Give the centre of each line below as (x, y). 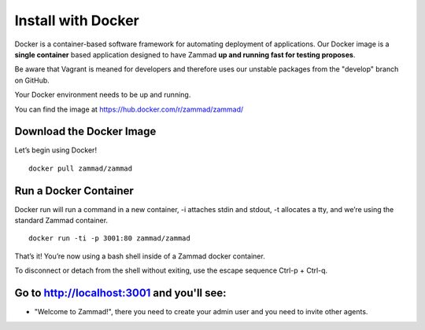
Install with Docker (77, 20)
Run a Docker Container (74, 191)
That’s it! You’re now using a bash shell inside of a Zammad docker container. (140, 256)
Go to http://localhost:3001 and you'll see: (121, 293)
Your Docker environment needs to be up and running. (103, 95)
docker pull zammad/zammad (81, 168)
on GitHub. (32, 80)
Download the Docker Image (85, 132)
